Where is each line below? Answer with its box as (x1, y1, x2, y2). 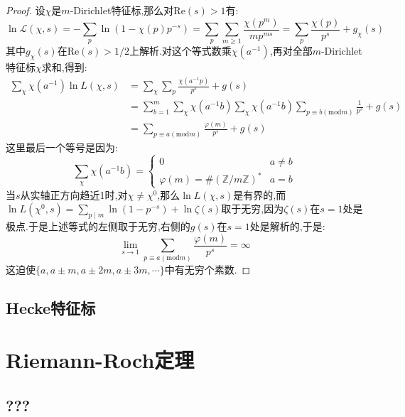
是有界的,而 (233, 187, 286, 202)
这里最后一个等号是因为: (6, 140, 118, 155)
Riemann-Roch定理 (6, 345, 195, 374)
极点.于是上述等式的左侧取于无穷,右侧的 (6, 219, 190, 234)
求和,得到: (41, 60, 87, 75)
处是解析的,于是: (249, 219, 325, 234)
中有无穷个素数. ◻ (164, 261, 251, 276)
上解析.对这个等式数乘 (129, 43, 232, 58)
